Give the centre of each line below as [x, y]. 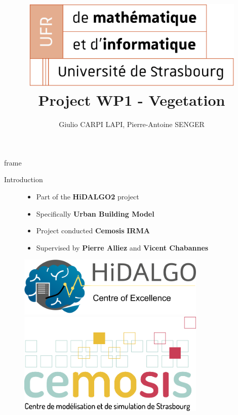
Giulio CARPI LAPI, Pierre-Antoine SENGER [132, 124]
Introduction [24, 179]
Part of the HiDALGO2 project [88, 196]
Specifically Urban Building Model [95, 213]
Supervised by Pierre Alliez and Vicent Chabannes [122, 247]
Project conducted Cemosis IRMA [93, 231]
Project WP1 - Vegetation [132, 100]
